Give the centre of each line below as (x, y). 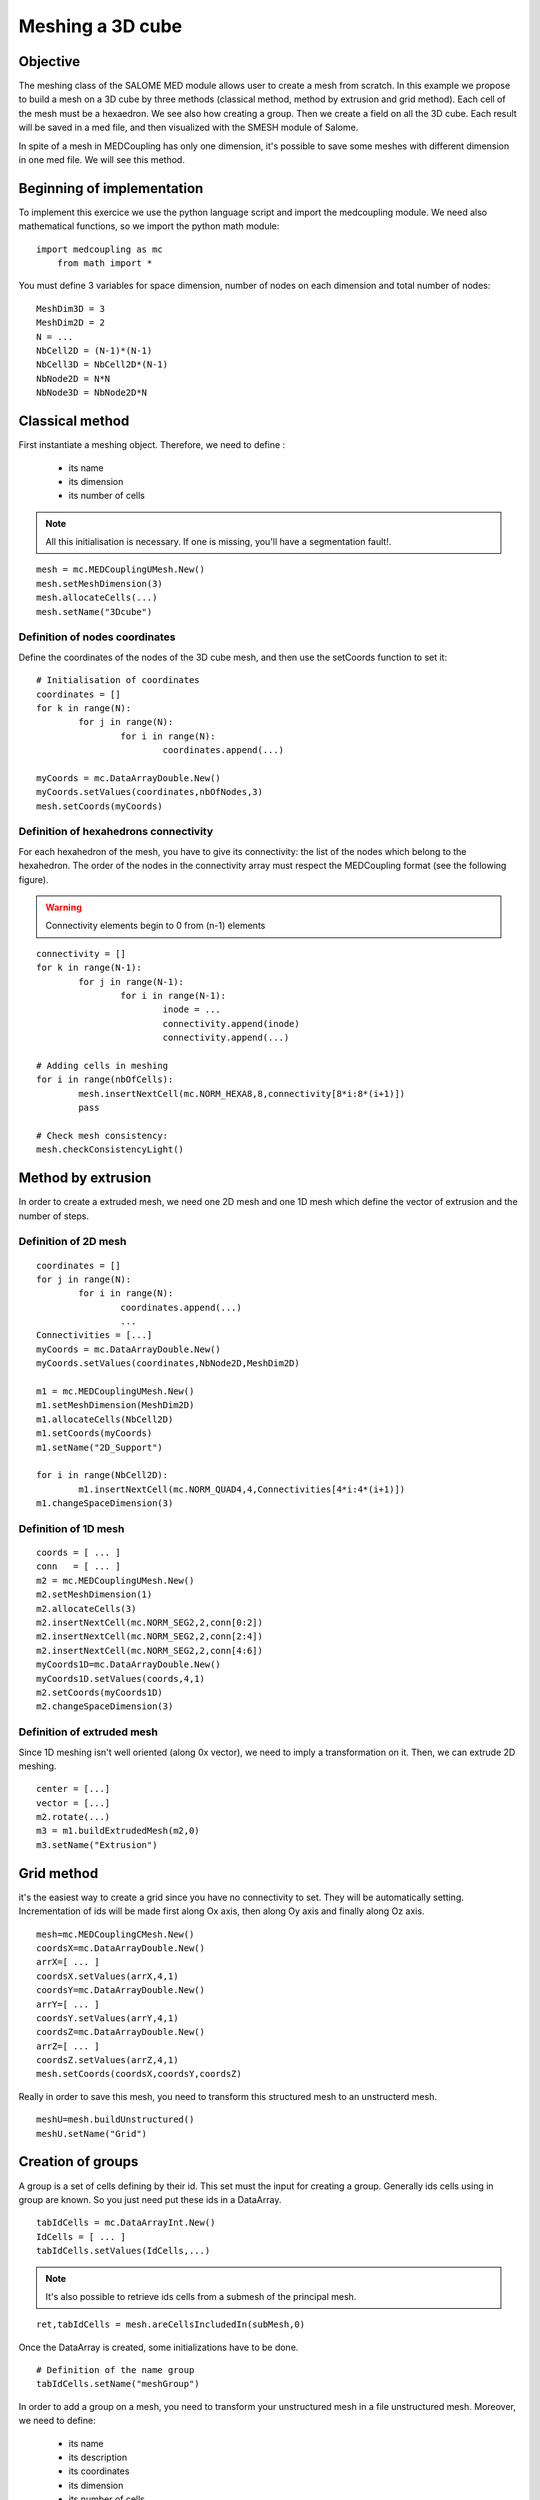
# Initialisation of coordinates (118, 680)
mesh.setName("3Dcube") (94, 611)
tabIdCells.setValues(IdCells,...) (123, 2251)
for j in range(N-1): (131, 981)
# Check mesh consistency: (102, 1135)
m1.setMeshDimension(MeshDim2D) (115, 1405)
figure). (33, 879)
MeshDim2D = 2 (70, 323)
